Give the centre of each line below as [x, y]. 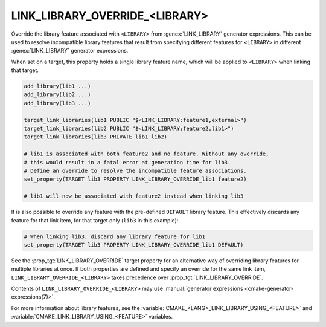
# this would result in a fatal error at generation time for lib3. [127, 162]
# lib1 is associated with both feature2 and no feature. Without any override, [146, 154]
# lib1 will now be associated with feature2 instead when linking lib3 [134, 196]
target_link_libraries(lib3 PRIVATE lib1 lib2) [95, 137]
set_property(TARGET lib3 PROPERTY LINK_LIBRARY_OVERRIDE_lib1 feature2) [135, 179]
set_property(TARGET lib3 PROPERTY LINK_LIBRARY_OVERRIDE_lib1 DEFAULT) [134, 244]
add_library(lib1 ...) [57, 86]
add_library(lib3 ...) [57, 103]
